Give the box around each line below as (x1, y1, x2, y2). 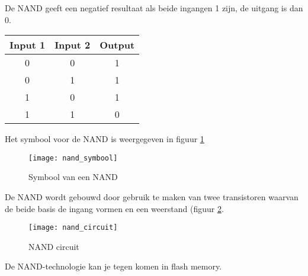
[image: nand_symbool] (28, 153, 118, 162)
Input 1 (9, 38, 46, 52)
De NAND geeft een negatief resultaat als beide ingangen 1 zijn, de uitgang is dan (5, 2, 303, 14)
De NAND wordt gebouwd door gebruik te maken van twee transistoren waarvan (5, 191, 299, 203)
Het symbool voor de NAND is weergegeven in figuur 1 (5, 133, 204, 145)
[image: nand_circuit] (28, 223, 118, 232)
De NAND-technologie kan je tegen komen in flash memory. (5, 260, 222, 272)
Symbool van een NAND (28, 171, 118, 183)
